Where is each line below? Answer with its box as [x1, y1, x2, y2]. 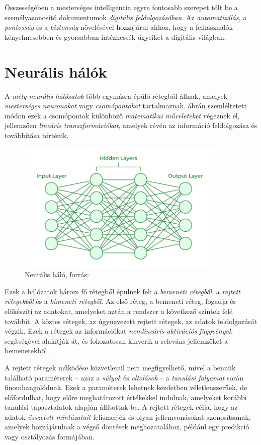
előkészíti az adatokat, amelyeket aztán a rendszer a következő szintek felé [5, 305, 233, 316]
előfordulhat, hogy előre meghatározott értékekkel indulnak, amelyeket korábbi [5, 392, 247, 402]
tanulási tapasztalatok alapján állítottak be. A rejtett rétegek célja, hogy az [5, 402, 238, 412]
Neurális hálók [5, 61, 107, 82]
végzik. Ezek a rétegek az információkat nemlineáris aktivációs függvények [5, 326, 232, 336]
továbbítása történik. [5, 130, 69, 140]
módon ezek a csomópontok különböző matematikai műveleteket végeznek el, [5, 110, 240, 120]
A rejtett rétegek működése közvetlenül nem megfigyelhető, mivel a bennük [5, 362, 236, 372]
